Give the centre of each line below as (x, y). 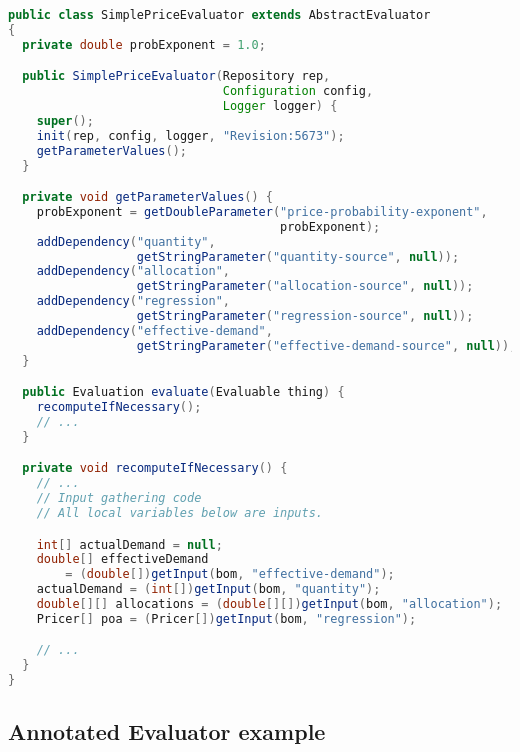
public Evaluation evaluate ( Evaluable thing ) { (183, 392)
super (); (65, 120)
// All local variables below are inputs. (179, 513)
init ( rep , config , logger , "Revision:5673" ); (190, 135)
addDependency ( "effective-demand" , (154, 330)
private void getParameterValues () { (147, 197)
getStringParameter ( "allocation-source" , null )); (305, 286)
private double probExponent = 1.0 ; (144, 44)
